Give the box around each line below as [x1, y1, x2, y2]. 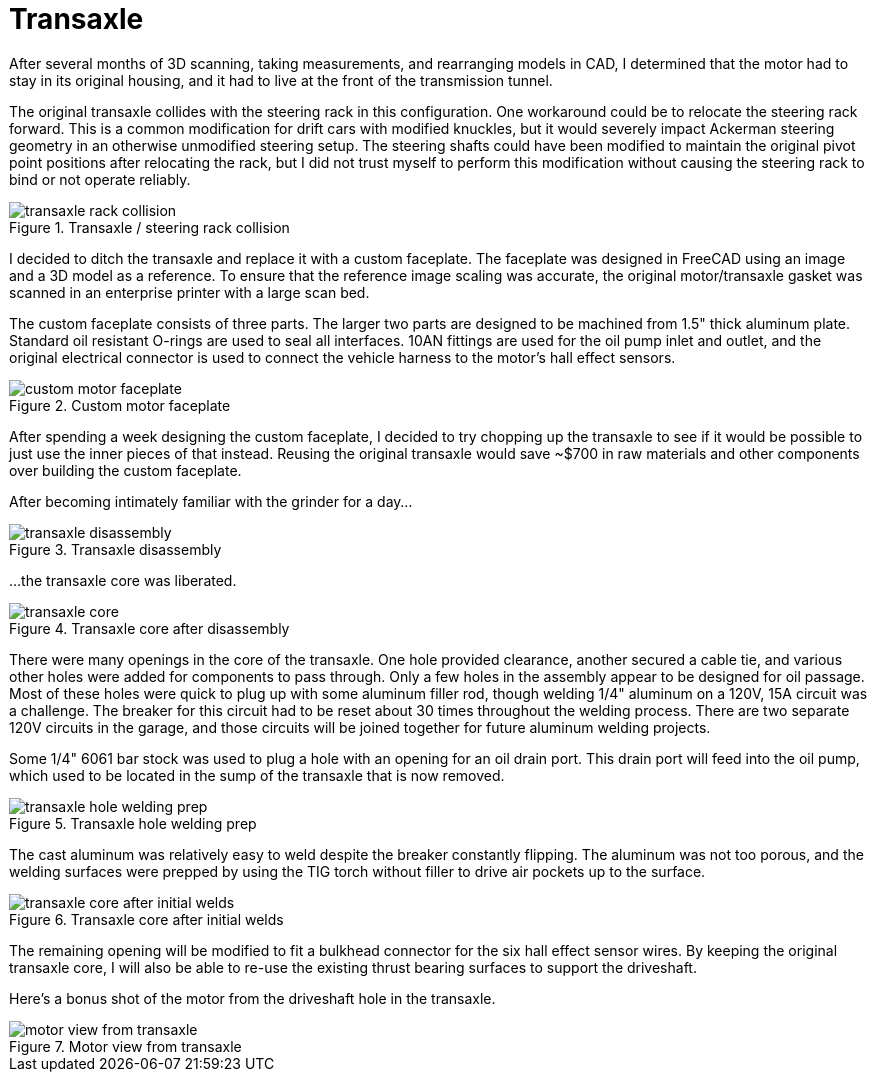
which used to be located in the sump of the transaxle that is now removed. [9, 766, 505, 784]
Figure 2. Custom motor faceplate [9, 396, 231, 414]
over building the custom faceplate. [9, 461, 242, 479]
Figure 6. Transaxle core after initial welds [9, 910, 284, 928]
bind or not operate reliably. [9, 170, 191, 188]
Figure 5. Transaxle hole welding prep [9, 814, 257, 832]
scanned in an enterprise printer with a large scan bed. [9, 283, 370, 301]
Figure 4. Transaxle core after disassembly [9, 619, 290, 637]
